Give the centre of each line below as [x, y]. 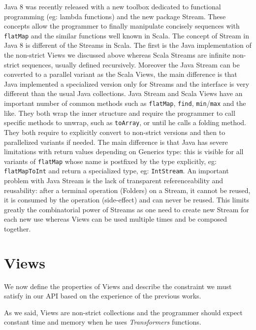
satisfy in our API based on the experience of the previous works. [103, 296]
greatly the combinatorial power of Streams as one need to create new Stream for [127, 209]
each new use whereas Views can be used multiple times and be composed [116, 219]
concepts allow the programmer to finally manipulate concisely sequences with [122, 26]
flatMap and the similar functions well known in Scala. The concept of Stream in [127, 35]
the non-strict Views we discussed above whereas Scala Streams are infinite [117, 55]
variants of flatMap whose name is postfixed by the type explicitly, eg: [110, 161]
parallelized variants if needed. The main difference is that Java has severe [116, 142]
